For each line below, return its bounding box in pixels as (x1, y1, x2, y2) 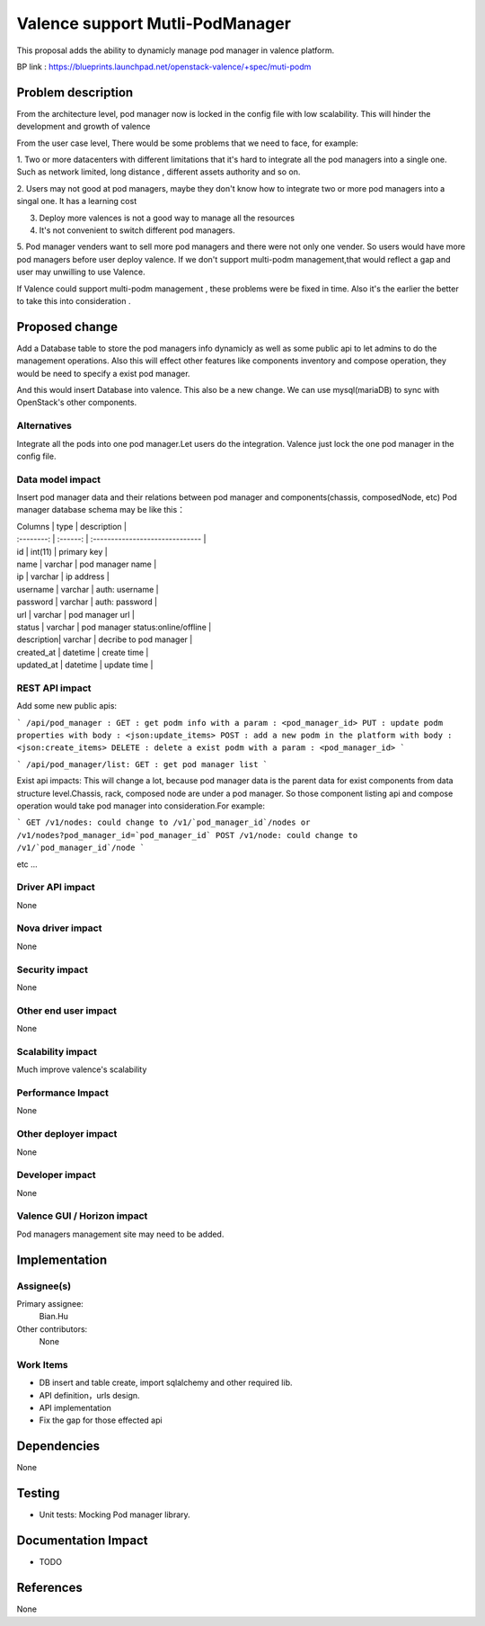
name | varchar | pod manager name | (16, 558, 157, 570)
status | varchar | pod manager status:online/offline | (16, 621, 212, 632)
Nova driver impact (16, 922, 102, 934)
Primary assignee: (16, 1299, 84, 1309)
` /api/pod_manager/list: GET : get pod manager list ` (16, 759, 269, 769)
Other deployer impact (16, 1128, 118, 1140)
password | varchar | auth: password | (16, 596, 157, 607)
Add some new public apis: (16, 701, 117, 711)
